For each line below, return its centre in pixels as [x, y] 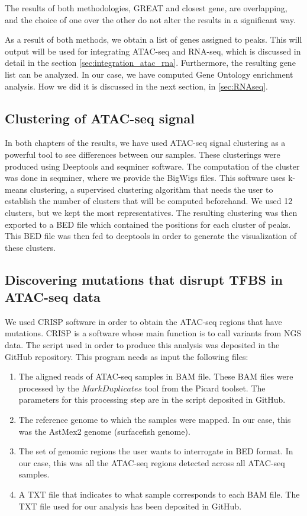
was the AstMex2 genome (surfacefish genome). [104, 431]
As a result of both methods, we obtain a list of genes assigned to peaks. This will [153, 39]
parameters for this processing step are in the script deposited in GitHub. [152, 399]
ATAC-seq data [53, 297]
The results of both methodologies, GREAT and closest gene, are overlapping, [146, 8]
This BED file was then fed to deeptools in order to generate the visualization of [151, 236]
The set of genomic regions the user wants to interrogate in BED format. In [156, 451]
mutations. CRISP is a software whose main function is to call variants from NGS [153, 333]
